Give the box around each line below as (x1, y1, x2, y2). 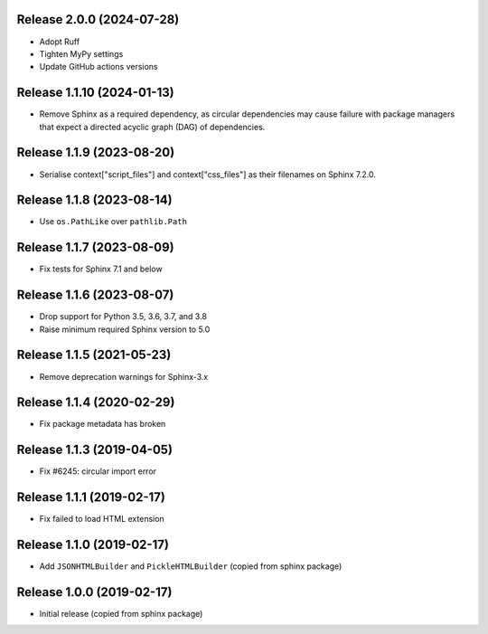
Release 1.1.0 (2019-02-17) (16, 537, 169, 553)
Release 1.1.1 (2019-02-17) (16, 489, 166, 506)
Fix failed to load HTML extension (39, 514, 164, 525)
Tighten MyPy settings (39, 48, 124, 59)
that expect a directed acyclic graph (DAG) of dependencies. (39, 121, 266, 132)
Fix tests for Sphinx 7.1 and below (39, 263, 163, 275)
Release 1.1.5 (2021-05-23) (16, 347, 172, 363)
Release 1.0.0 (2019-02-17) (16, 584, 173, 600)
